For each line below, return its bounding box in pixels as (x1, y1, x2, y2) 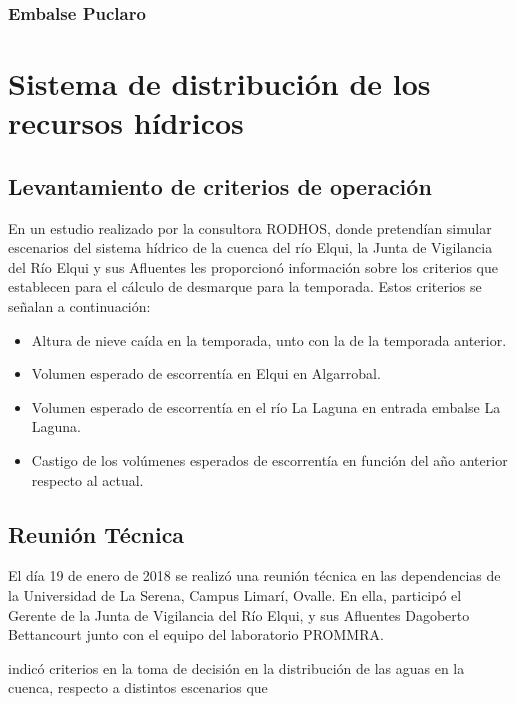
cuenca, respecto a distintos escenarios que (8, 677, 268, 698)
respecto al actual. (31, 469, 144, 490)
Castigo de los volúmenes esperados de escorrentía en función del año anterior (31, 449, 508, 470)
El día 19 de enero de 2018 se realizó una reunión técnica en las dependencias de (8, 565, 501, 586)
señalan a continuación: (8, 295, 151, 316)
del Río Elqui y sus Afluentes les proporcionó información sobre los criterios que (8, 256, 498, 277)
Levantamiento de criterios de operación (8, 170, 432, 201)
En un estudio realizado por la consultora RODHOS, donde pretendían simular (8, 217, 492, 238)
